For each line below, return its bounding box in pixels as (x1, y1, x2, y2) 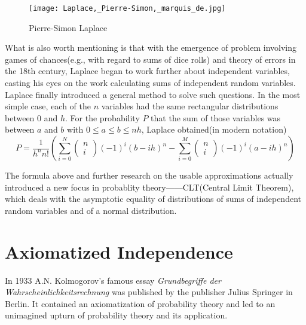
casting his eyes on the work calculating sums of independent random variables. (5, 76, 296, 89)
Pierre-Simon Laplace (29, 21, 108, 33)
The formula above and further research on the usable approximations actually (5, 169, 293, 181)
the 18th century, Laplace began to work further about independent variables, (5, 65, 290, 77)
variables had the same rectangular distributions (101, 100, 279, 112)
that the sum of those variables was (151, 111, 281, 124)
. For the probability (65, 111, 140, 124)
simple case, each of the (5, 100, 91, 112)
